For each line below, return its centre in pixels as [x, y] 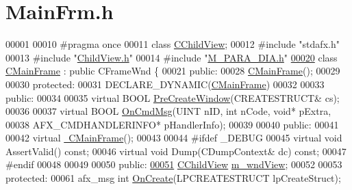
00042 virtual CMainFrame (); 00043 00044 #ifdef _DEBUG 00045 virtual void [174, 138]
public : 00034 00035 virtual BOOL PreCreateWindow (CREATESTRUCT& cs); [173, 97]
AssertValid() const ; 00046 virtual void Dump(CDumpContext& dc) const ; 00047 [176, 151]
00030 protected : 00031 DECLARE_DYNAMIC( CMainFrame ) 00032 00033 [165, 84]
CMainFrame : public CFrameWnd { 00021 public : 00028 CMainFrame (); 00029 [173, 71]
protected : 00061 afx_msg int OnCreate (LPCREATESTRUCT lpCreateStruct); [173, 178]
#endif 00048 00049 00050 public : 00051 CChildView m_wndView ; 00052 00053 [174, 164]
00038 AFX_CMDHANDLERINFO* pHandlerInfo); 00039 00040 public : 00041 [172, 124]
